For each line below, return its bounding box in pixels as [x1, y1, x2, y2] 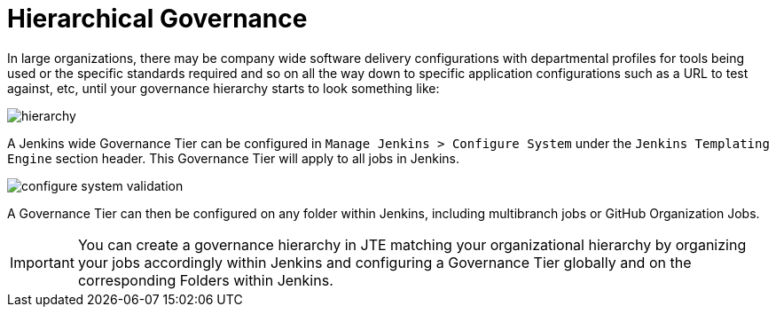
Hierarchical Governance [7, 4, 308, 34]
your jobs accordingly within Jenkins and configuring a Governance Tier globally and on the [77, 253, 692, 271]
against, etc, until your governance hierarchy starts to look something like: [7, 80, 440, 96]
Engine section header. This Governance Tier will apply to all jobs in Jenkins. [7, 150, 459, 166]
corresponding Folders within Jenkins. [77, 271, 333, 289]
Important [10, 253, 74, 271]
